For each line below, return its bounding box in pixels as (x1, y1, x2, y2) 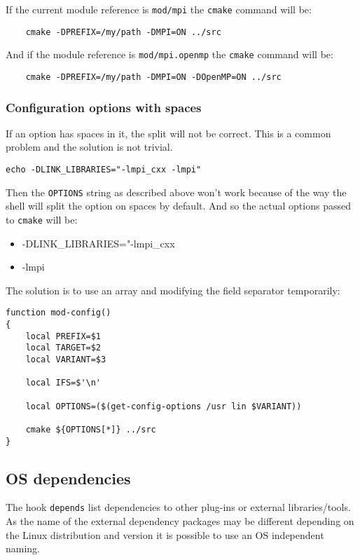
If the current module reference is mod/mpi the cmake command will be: (6, 2, 312, 16)
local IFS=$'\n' (25, 378, 102, 388)
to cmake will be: (6, 212, 78, 226)
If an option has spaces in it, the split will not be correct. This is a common (6, 125, 331, 140)
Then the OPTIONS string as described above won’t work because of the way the (6, 184, 347, 199)
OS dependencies (6, 467, 131, 489)
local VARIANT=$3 (25, 355, 106, 364)
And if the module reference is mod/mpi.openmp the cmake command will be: (6, 47, 333, 62)
